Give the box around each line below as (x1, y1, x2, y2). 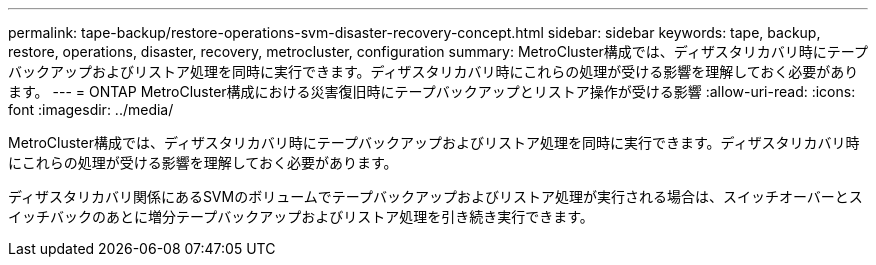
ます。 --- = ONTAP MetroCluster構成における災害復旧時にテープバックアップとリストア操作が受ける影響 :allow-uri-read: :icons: (8, 83, 856, 100)
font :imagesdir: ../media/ (8, 101, 174, 118)
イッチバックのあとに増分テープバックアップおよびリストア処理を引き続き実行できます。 (8, 208, 594, 225)
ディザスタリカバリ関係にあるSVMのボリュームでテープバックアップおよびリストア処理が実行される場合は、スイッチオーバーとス (8, 188, 863, 205)
